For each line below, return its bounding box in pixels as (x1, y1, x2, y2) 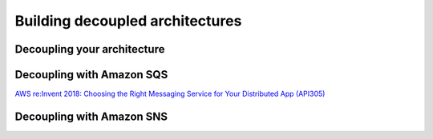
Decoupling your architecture (14, 42, 165, 56)
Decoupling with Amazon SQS (14, 68, 168, 81)
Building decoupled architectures (14, 12, 242, 30)
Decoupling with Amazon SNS (14, 109, 168, 123)
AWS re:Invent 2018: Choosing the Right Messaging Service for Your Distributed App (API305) (14, 89, 326, 99)
